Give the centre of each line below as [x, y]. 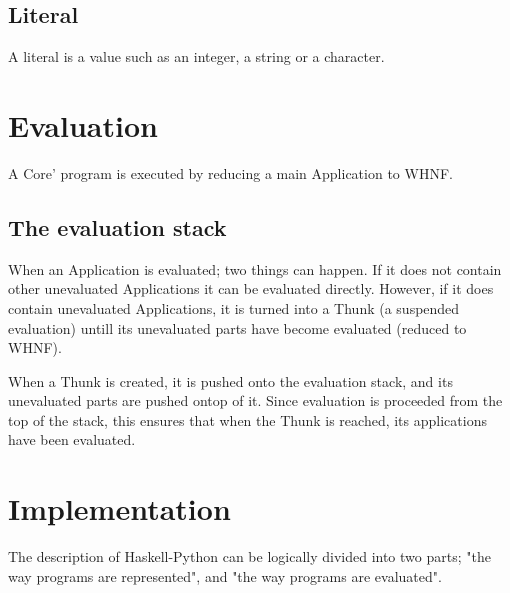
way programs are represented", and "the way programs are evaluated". [225, 575]
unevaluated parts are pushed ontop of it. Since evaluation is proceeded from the [255, 400]
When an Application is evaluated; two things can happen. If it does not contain [255, 268]
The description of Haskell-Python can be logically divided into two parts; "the [249, 556]
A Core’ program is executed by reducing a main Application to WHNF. [230, 172]
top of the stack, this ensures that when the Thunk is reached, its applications [247, 419]
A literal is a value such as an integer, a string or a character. [196, 56]
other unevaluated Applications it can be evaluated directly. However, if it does [251, 288]
